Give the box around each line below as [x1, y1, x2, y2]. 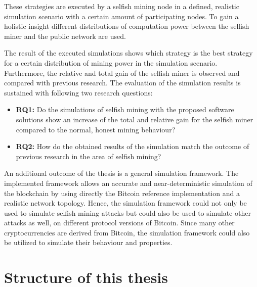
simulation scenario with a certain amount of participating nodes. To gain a [4, 11, 239, 21]
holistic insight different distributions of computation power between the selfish [4, 21, 249, 31]
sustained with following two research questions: [4, 87, 153, 98]
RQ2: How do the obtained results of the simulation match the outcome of [16, 141, 249, 152]
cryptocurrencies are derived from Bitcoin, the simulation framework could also [4, 227, 250, 237]
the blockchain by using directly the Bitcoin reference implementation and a [4, 187, 240, 198]
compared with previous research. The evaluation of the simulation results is [4, 77, 241, 88]
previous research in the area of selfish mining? [16, 151, 161, 161]
